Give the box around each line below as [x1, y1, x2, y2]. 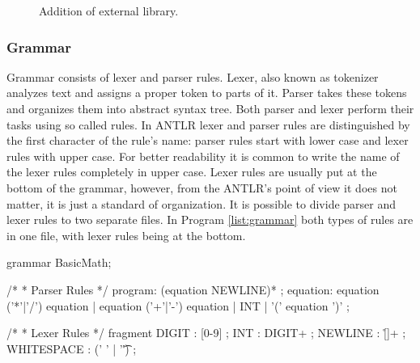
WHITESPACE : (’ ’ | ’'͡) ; [6, 340, 137, 357]
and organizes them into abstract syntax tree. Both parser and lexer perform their [6, 100, 414, 116]
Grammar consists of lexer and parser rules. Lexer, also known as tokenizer [6, 68, 379, 85]
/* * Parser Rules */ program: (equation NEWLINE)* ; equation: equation [6, 281, 380, 298]
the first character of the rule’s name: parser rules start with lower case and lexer [6, 132, 409, 149]
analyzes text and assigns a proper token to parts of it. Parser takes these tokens [6, 84, 407, 101]
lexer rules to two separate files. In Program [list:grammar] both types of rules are [6, 211, 414, 228]
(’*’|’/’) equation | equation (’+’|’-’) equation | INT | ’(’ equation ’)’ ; [6, 297, 350, 314]
